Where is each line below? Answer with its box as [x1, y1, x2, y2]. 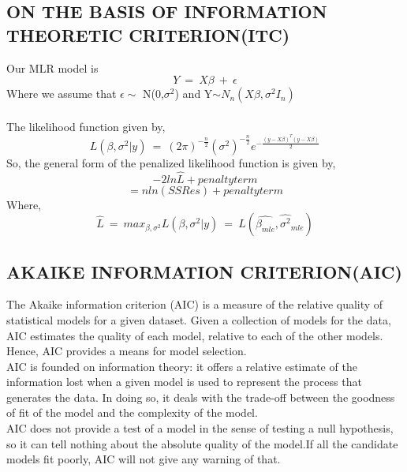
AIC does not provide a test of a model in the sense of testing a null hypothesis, [6, 420, 394, 436]
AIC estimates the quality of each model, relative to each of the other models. [6, 327, 383, 343]
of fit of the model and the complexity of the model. [6, 404, 258, 421]
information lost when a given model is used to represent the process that [6, 373, 362, 390]
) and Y [174, 85, 213, 102]
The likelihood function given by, [6, 118, 166, 134]
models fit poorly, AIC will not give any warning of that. [6, 451, 281, 467]
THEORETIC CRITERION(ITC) [6, 22, 290, 47]
